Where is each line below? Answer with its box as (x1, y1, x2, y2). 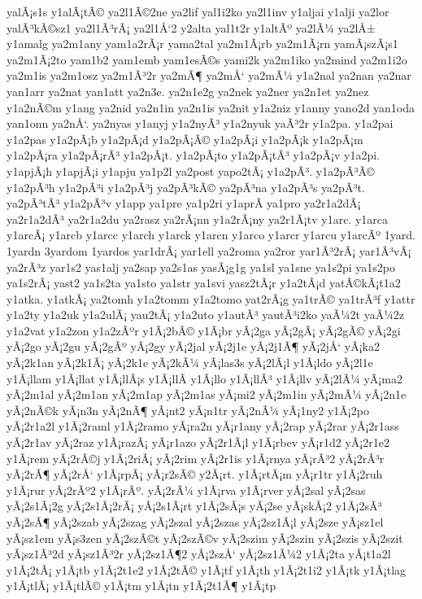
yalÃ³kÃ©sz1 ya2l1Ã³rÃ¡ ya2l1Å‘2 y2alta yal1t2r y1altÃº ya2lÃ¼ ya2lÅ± (7, 19, 376, 36)
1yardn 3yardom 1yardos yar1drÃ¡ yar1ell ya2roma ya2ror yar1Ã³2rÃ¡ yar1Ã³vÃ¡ (7, 242, 411, 259)
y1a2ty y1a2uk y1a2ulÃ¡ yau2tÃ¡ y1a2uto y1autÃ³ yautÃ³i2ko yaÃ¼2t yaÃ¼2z (7, 306, 404, 323)
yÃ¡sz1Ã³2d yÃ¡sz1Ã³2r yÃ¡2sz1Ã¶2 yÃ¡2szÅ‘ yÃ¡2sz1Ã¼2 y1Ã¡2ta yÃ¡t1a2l (7, 545, 391, 562)
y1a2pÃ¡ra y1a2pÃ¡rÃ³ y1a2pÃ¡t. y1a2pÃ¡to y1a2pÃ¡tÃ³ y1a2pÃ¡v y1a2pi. (7, 146, 380, 164)
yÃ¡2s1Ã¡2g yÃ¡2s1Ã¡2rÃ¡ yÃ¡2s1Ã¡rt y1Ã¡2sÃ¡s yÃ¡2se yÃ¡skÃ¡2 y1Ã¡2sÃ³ (7, 497, 382, 514)
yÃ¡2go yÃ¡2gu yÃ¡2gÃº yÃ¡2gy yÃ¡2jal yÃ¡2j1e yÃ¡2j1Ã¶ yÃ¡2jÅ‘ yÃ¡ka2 (7, 338, 380, 355)
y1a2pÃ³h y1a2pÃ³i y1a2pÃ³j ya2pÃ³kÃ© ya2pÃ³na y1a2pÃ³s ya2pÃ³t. (7, 178, 365, 195)
